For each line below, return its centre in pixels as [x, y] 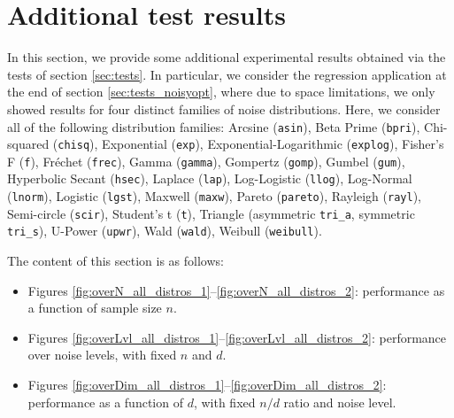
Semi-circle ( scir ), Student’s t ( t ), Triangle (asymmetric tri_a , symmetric [211, 213]
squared [28, 144]
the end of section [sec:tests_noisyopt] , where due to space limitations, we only [221, 92]
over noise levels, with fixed [102, 355]
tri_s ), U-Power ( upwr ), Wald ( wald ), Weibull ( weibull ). [165, 231]
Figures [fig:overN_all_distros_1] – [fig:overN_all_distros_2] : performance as [236, 290]
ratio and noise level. [340, 402]
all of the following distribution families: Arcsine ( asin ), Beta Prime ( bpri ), [214, 126]
